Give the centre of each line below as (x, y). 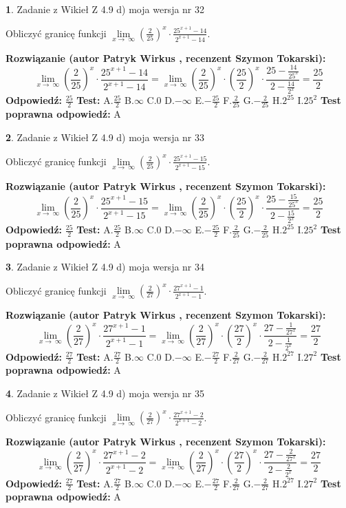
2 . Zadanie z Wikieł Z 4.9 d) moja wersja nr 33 (105, 137)
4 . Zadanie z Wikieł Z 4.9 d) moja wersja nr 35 (105, 393)
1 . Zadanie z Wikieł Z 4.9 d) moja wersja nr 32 (105, 9)
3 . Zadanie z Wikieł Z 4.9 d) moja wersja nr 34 (105, 267)
